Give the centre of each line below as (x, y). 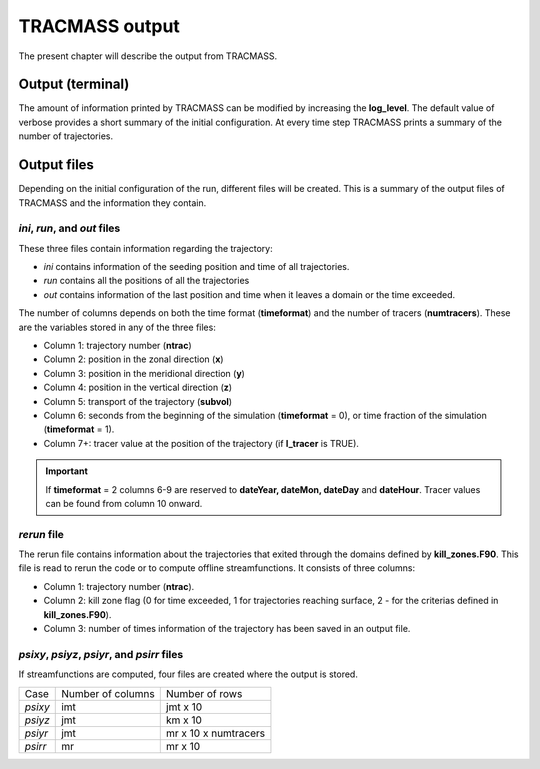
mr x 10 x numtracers (215, 733)
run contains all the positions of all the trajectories (146, 281)
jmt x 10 (184, 707)
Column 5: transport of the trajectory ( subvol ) (138, 401)
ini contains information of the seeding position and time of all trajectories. (196, 267)
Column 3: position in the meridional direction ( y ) (144, 373)
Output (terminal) (74, 84)
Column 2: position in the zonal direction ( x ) (133, 359)
